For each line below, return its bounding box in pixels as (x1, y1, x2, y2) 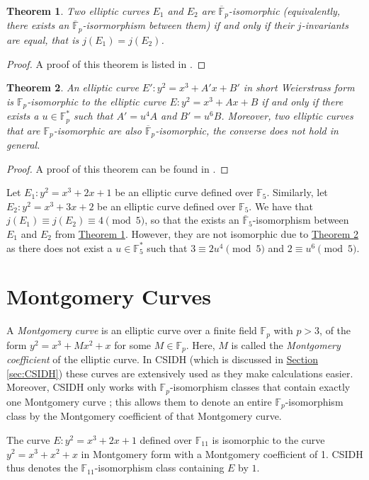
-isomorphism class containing (94, 460, 225, 475)
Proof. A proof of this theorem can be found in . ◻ (6, 161, 229, 176)
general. (6, 137, 40, 152)
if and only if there (261, 93, 344, 108)
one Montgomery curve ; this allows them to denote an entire (6, 394, 272, 408)
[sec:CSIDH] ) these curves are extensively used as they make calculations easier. (6, 365, 353, 380)
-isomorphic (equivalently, (228, 4, 341, 18)
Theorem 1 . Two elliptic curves (6, 4, 149, 18)
